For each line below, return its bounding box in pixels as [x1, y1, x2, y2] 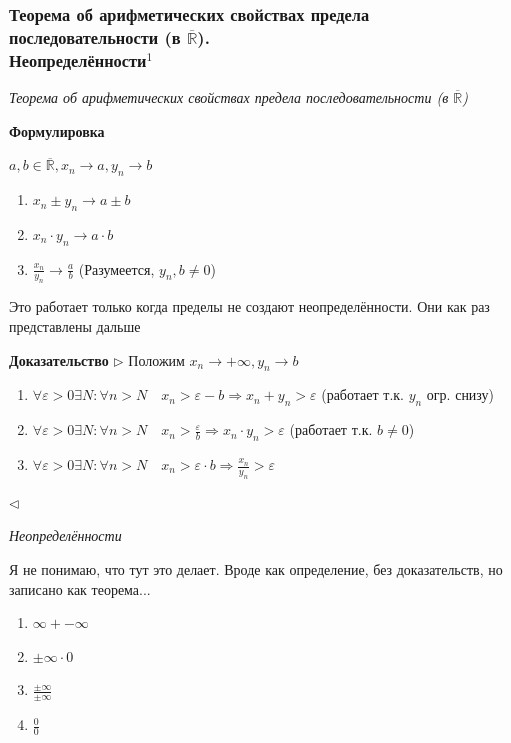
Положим [128, 349, 185, 370]
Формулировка [9, 120, 105, 141]
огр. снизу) [426, 384, 495, 405]
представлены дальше [9, 316, 141, 337]
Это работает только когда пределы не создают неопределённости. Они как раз [9, 296, 490, 317]
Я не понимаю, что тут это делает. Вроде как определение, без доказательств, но [9, 558, 503, 579]
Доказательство [9, 349, 109, 370]
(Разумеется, [78, 258, 155, 279]
